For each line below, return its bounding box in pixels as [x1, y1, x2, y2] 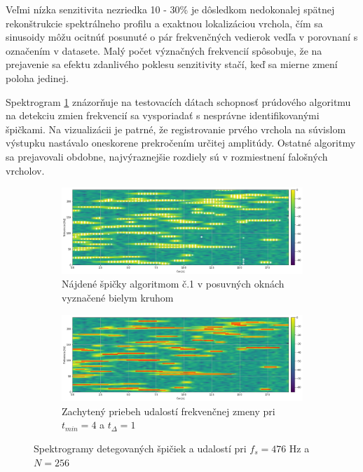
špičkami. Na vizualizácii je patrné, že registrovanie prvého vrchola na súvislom [6, 121, 346, 136]
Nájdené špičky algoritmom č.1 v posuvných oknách [62, 276, 285, 291]
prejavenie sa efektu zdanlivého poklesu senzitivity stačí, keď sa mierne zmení [6, 57, 338, 72]
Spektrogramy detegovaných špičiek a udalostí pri [34, 440, 247, 455]
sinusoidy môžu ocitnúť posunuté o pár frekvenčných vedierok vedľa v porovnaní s [6, 29, 358, 44]
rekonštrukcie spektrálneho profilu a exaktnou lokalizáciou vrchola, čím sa [6, 15, 323, 30]
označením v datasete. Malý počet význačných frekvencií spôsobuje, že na [6, 43, 322, 58]
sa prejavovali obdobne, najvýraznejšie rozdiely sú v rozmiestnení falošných [6, 149, 328, 163]
